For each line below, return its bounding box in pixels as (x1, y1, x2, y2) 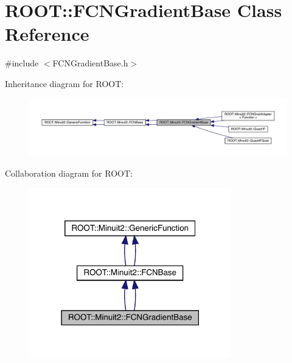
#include (5, 57, 39, 69)
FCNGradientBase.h (52, 57, 128, 69)
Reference (5, 21, 89, 46)
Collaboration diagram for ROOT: (5, 167, 133, 180)
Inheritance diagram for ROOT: (5, 77, 124, 90)
